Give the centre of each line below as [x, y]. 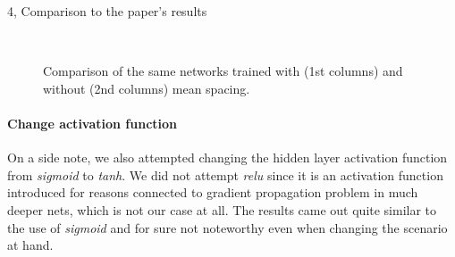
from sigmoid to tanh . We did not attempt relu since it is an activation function [225, 174]
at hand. [30, 245]
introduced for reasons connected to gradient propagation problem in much [213, 192]
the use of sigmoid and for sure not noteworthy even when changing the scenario [227, 227]
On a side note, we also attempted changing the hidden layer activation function [227, 158]
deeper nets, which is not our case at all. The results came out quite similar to [222, 209]
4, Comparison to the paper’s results [107, 11]
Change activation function [93, 123]
